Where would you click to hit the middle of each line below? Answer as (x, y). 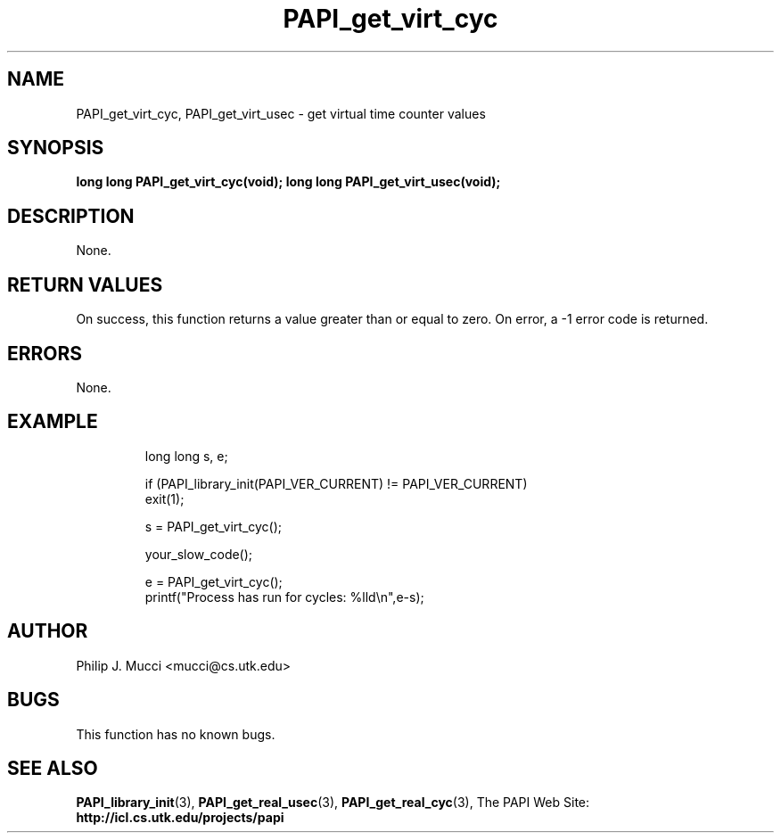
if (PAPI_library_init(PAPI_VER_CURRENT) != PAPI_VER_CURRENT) (336, 483)
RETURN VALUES (85, 284)
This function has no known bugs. (176, 734)
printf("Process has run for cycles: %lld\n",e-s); (284, 597)
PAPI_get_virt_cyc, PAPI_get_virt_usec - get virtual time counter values (281, 113)
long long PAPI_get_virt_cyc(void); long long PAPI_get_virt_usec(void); (288, 182)
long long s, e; (186, 456)
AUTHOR (48, 631)
